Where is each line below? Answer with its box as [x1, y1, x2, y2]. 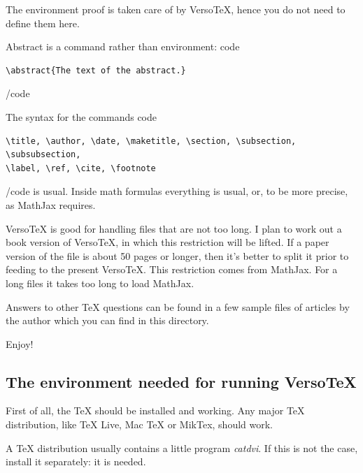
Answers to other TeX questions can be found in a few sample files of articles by [6, 299, 350, 314]
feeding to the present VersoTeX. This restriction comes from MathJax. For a [6, 262, 338, 277]
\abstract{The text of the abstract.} [6, 65, 186, 75]
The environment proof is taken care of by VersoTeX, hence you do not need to [6, 2, 346, 16]
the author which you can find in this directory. [6, 313, 209, 328]
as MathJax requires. [6, 197, 96, 212]
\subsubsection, [6, 150, 81, 160]
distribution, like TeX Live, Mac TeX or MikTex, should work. [6, 417, 273, 432]
